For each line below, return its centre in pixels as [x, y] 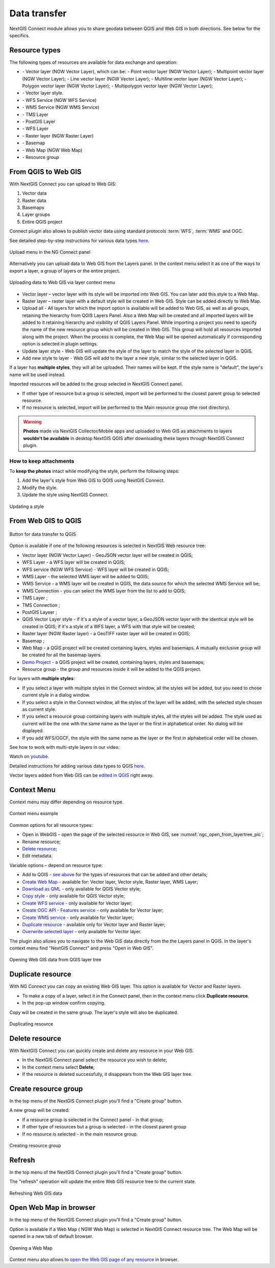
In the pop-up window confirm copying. [64, 1003]
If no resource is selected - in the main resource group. [80, 1134]
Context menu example [34, 814]
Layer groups [36, 214]
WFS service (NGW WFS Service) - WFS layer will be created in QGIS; [95, 569]
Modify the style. [40, 488]
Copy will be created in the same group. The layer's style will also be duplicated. [94, 1012]
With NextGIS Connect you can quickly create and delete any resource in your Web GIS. [102, 1050]
